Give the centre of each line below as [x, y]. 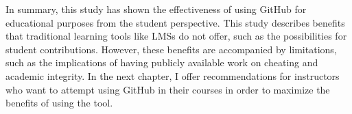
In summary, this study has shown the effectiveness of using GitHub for [156, 9]
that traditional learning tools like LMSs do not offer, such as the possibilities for [176, 36]
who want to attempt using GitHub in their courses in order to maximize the [168, 89]
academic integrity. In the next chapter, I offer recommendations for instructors [173, 75]
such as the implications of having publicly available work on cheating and [162, 62]
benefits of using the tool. [59, 103]
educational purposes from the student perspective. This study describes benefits [175, 22]
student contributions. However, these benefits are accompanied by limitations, [171, 49]
